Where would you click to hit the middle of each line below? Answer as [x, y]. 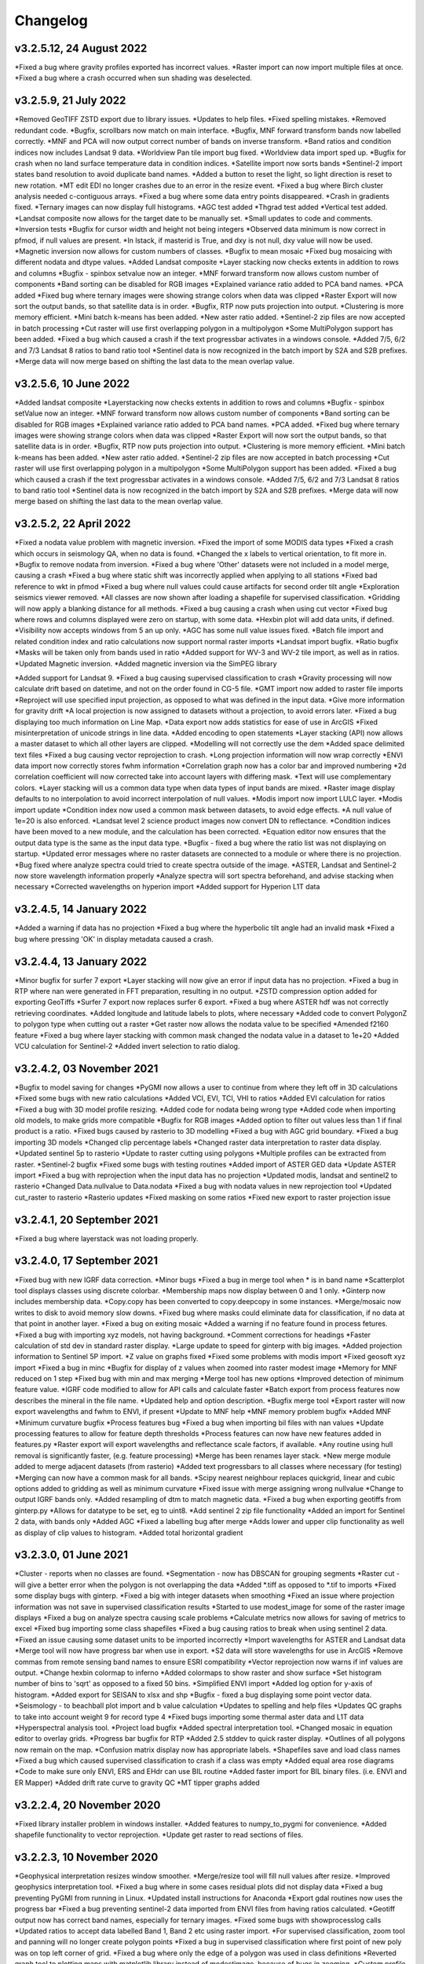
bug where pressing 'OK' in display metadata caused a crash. [114, 939]
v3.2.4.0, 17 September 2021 [86, 1261]
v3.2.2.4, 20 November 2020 [88, 1805]
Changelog [51, 20]
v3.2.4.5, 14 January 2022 [80, 909]
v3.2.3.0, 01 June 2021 [71, 1555]
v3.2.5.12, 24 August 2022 [81, 48]
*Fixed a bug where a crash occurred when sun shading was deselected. [133, 78]
